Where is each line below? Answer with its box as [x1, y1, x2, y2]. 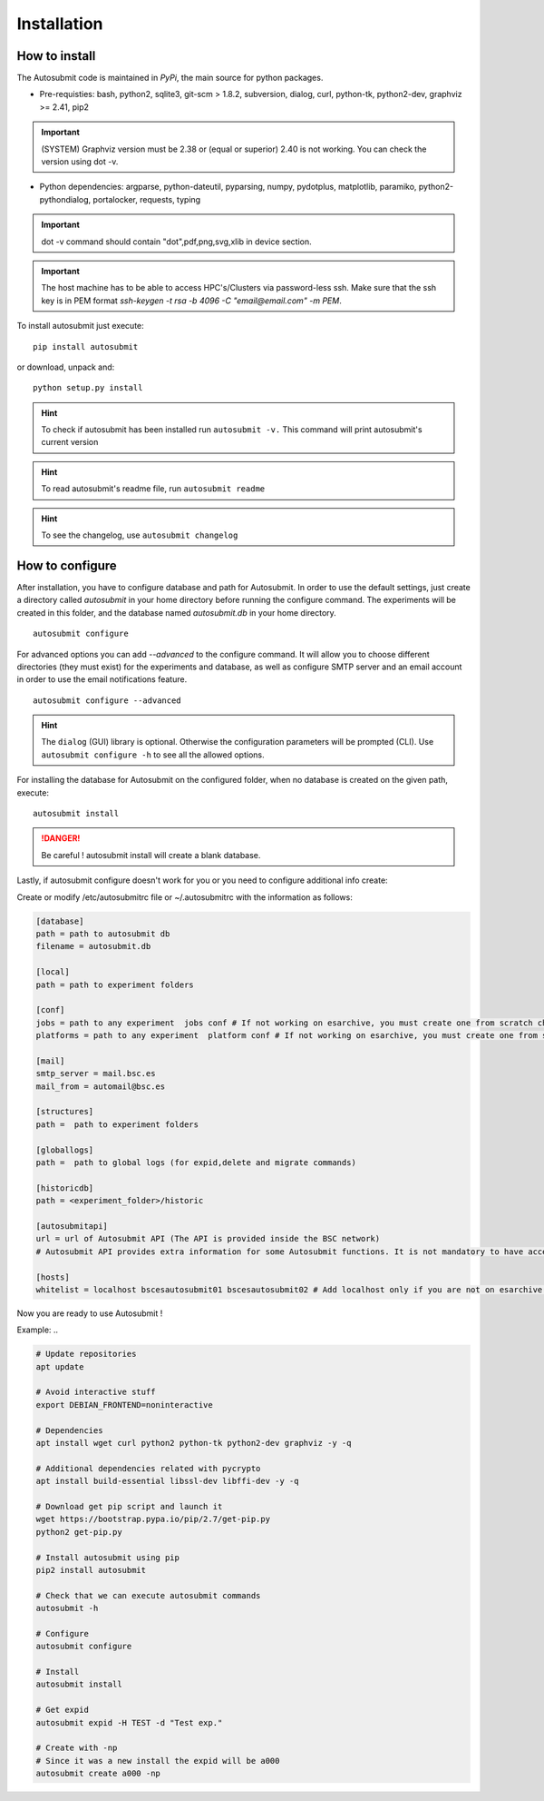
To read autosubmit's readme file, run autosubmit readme [41, 483, 266, 494]
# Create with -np [35, 1743, 118, 1753]
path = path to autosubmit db [35, 928, 170, 939]
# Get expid [35, 1705, 90, 1716]
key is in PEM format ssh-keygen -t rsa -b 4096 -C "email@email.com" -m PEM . [41, 295, 342, 306]
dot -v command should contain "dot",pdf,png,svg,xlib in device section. [41, 236, 312, 247]
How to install [16, 48, 96, 64]
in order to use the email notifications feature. [16, 674, 188, 685]
